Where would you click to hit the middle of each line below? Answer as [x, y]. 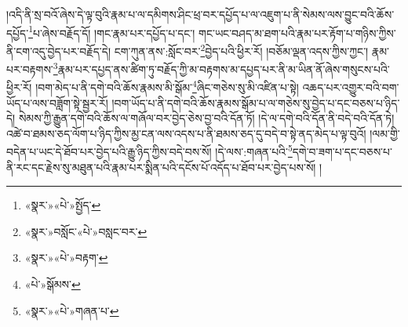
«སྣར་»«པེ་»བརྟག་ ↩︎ [66, 258]
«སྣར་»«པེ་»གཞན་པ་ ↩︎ [72, 310]
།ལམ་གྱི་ [385, 133]
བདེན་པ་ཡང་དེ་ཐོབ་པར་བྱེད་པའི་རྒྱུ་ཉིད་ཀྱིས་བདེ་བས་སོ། [109, 152]
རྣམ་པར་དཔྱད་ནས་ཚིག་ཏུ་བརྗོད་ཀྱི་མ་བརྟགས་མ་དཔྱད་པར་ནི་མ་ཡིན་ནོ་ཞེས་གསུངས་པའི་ [224, 69]
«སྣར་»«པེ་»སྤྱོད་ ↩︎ [63, 205]
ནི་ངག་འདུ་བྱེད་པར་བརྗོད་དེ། [59, 51]
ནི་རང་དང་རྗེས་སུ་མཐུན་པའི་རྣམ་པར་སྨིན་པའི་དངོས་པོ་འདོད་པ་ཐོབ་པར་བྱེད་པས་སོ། [161, 167]
